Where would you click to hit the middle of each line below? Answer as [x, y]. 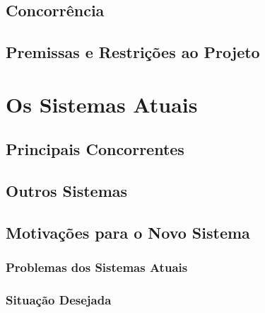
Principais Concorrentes [95, 149]
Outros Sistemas [67, 191]
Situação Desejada [59, 300]
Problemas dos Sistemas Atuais [97, 267]
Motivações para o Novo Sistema [128, 232]
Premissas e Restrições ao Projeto [133, 52]
